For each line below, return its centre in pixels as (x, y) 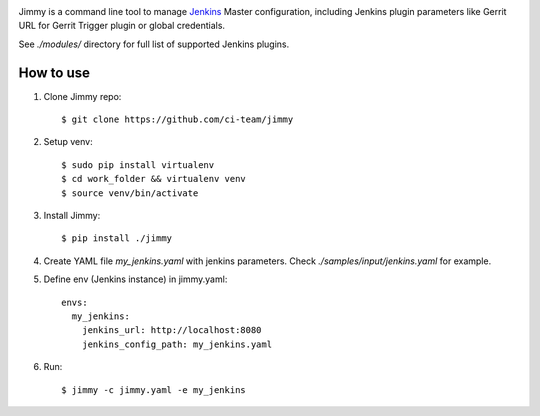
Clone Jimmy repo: (82, 96)
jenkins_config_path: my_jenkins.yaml (177, 344)
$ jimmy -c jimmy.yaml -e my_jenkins (154, 389)
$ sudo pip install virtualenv (138, 164)
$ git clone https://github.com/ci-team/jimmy (177, 119)
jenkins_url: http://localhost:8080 (171, 330)
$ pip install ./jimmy (117, 238)
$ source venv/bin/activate (130, 193)
